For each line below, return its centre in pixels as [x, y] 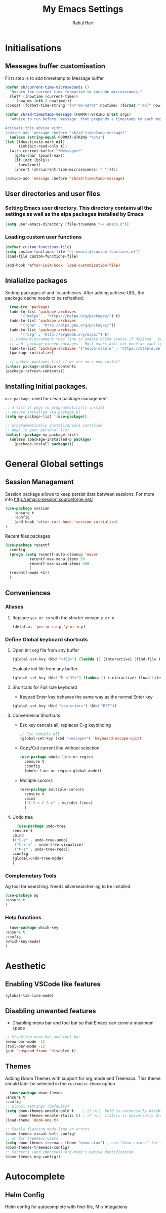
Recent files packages [28, 536]
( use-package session [27, 508]
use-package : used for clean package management [57, 398]
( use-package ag [22, 896]
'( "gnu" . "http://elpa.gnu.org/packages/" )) [68, 326]
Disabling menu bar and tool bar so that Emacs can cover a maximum [83, 1023]
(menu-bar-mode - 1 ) [25, 1042]
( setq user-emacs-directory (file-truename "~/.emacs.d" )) [67, 224]
